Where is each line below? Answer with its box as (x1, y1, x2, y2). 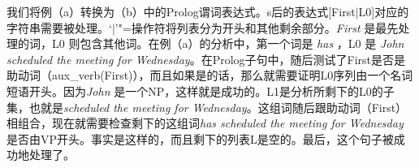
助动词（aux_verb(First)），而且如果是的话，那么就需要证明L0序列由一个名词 (6, 67, 413, 84)
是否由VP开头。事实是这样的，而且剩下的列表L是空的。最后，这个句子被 (6, 130, 394, 147)
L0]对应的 (358, 3, 409, 19)
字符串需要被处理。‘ (6, 19, 112, 36)
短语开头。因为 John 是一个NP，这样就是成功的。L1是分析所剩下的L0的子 (6, 82, 395, 99)
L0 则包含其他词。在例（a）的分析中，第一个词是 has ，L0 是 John (51, 35, 404, 52)
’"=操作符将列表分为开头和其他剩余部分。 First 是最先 (114, 19, 399, 36)
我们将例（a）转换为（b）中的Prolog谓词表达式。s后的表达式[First (6, 3, 356, 19)
